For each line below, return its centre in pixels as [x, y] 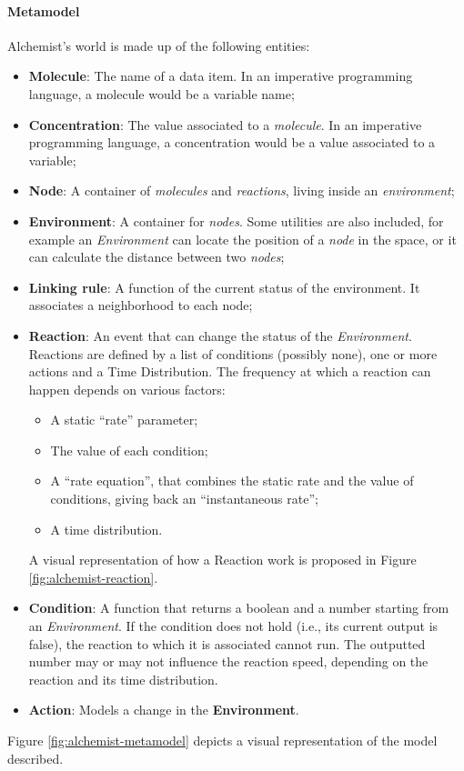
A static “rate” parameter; [124, 420]
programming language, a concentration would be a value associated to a [232, 142]
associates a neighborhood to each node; [141, 305]
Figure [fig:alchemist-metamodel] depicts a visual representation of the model [222, 741]
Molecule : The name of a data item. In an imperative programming [221, 76]
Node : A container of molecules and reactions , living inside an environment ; [242, 190]
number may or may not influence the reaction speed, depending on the [228, 661]
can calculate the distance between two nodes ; [156, 257]
